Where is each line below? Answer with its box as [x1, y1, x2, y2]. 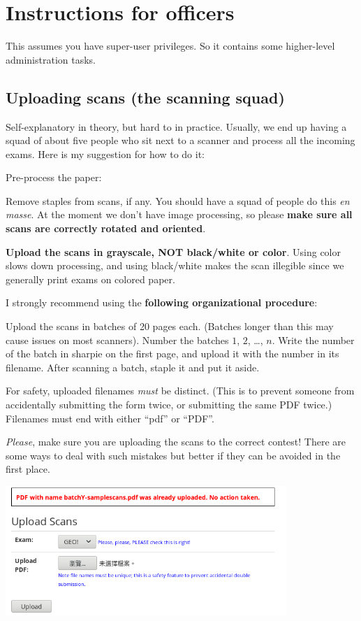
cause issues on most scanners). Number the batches [6, 332, 229, 347]
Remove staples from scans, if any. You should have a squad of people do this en [6, 193, 350, 208]
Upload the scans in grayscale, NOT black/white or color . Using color [6, 244, 341, 259]
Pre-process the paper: [6, 170, 102, 185]
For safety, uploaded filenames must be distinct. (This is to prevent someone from [6, 383, 355, 398]
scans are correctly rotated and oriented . [6, 221, 206, 236]
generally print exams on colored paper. [6, 271, 175, 286]
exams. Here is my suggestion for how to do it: [6, 146, 205, 161]
